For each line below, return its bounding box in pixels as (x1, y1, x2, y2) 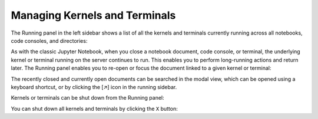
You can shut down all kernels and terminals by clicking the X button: (11, 105, 178, 112)
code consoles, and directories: (11, 37, 88, 44)
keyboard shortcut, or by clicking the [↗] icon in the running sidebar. (11, 83, 177, 90)
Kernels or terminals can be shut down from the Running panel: (11, 94, 164, 101)
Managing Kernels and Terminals (11, 9, 176, 22)
